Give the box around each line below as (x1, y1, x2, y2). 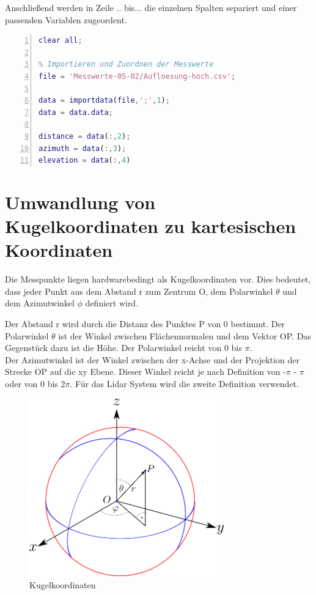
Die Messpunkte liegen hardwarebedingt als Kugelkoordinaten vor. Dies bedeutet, (5, 273, 311, 286)
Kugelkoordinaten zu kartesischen (5, 213, 296, 238)
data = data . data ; (39, 108, 113, 117)
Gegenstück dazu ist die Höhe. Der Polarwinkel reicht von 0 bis (5, 341, 242, 354)
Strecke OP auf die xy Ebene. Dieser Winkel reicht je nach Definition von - (5, 365, 286, 378)
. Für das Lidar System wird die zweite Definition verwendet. (70, 377, 299, 390)
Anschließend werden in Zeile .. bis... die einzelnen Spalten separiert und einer (5, 1, 297, 13)
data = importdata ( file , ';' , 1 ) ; (39, 96, 170, 105)
